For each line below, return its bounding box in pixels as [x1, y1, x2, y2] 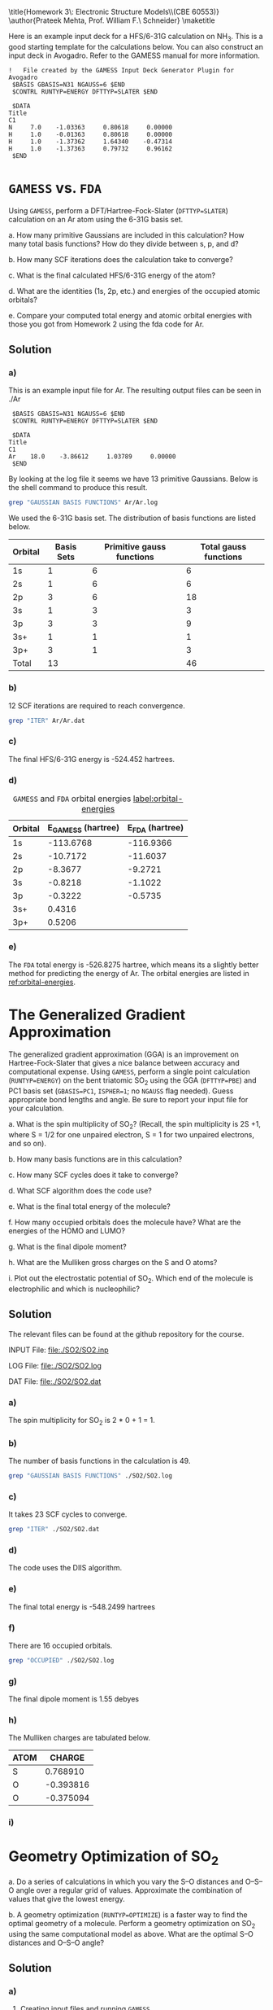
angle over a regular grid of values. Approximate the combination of [15, 1885, 243, 1895]
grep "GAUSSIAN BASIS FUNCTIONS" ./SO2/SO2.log [8, 1472, 173, 1480]
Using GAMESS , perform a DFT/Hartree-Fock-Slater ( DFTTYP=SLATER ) [8, 205, 229, 215]
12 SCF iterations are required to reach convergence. [8, 700, 185, 711]
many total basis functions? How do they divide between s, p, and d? [8, 239, 240, 248]
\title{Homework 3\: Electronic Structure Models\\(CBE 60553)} [8, 7, 219, 16]
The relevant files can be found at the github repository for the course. [8, 1329, 245, 1338]
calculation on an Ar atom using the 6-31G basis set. [8, 214, 184, 224]
